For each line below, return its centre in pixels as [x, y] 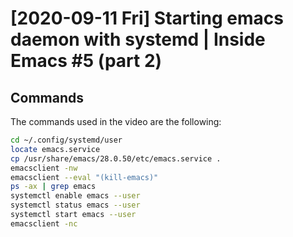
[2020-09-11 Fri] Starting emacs [147, 18]
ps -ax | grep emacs [53, 187]
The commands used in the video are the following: [116, 121]
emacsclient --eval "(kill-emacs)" [84, 177]
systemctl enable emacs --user [75, 196]
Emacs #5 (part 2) [86, 61]
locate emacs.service [55, 149]
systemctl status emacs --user [75, 205]
